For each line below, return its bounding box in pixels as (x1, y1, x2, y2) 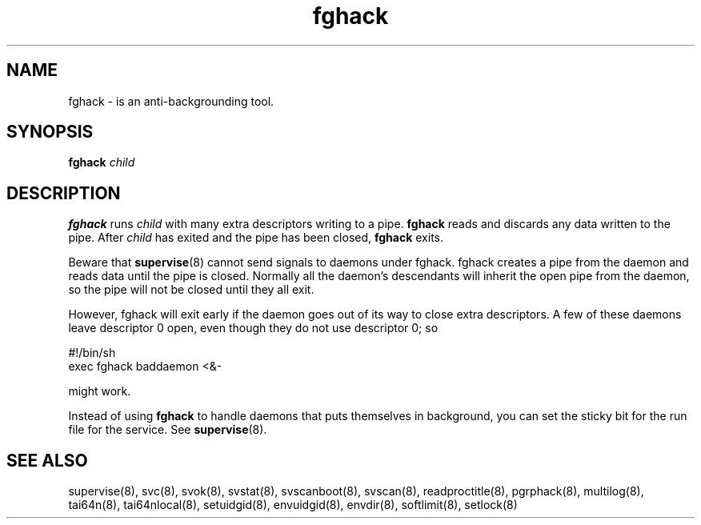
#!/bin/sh (68, 346, 116, 360)
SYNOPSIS (6, 122, 94, 142)
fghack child (68, 155, 135, 170)
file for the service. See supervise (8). (68, 423, 267, 437)
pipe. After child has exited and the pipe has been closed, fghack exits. (68, 230, 443, 245)
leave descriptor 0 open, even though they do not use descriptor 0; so (68, 321, 439, 335)
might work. (68, 384, 131, 399)
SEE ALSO (6, 450, 88, 471)
